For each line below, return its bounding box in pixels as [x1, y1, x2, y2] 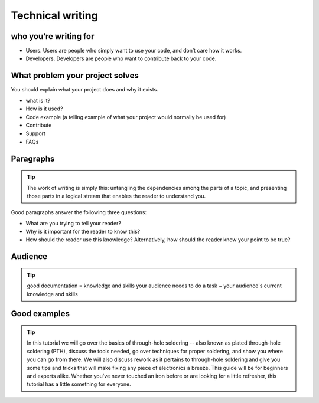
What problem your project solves [11, 71, 139, 81]
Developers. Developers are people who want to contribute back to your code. [25, 55, 217, 62]
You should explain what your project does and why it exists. [11, 86, 159, 93]
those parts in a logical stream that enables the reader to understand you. [27, 192, 206, 199]
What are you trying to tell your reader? [25, 219, 121, 227]
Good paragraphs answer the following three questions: [11, 209, 147, 216]
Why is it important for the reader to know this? [25, 228, 141, 235]
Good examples [11, 309, 70, 319]
